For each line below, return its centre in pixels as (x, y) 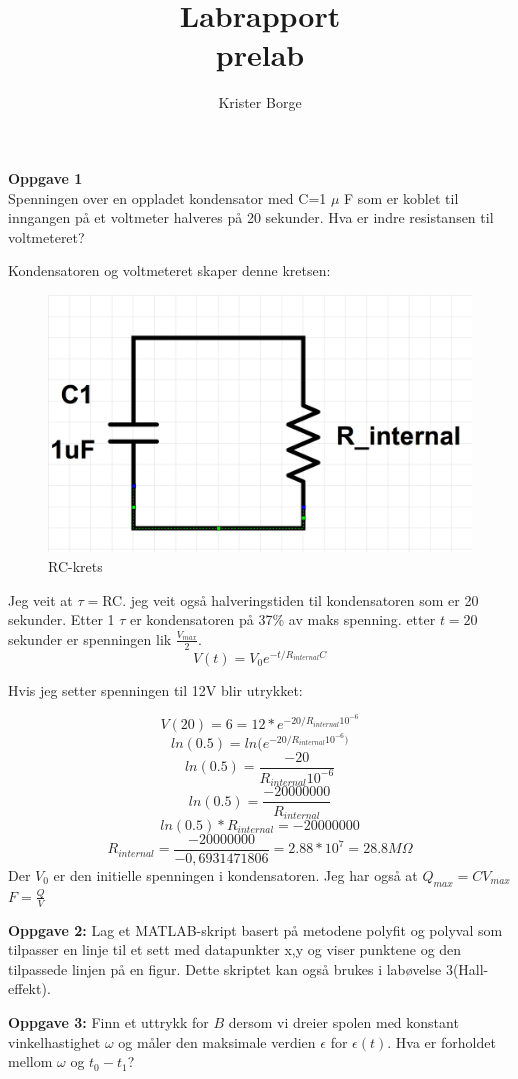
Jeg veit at (40, 599)
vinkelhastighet (54, 1041)
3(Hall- (467, 968)
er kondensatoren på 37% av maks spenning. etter (282, 619)
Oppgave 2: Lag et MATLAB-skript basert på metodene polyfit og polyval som (255, 929)
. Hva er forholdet (441, 1041)
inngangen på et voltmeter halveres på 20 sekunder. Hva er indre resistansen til (251, 217)
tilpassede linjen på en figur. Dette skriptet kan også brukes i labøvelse (225, 968)
